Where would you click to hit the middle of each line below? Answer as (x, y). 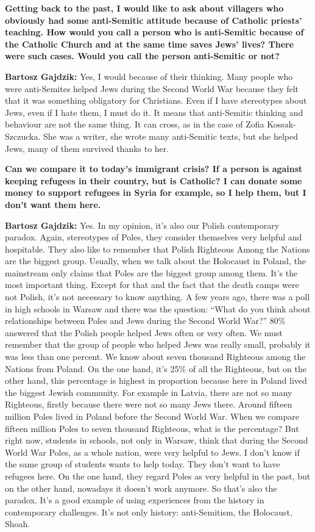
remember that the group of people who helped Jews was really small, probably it (158, 344)
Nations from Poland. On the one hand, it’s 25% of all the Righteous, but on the (156, 368)
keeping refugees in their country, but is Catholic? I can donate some (154, 180)
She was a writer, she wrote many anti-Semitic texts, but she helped (171, 136)
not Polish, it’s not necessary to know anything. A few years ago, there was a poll (157, 297)
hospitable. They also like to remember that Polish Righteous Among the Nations (157, 249)
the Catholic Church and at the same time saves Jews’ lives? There (150, 44)
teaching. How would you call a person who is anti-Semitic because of (154, 32)
